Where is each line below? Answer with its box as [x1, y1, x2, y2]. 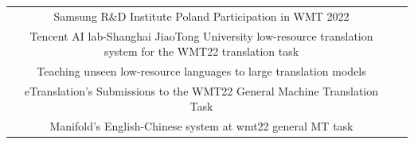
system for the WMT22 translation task [103, 43, 299, 60]
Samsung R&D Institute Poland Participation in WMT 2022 [53, 7, 350, 24]
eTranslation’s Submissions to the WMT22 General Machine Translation [24, 82, 379, 99]
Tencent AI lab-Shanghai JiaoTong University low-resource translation [29, 27, 373, 44]
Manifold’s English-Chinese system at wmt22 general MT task [49, 118, 353, 134]
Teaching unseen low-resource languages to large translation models [37, 63, 366, 80]
